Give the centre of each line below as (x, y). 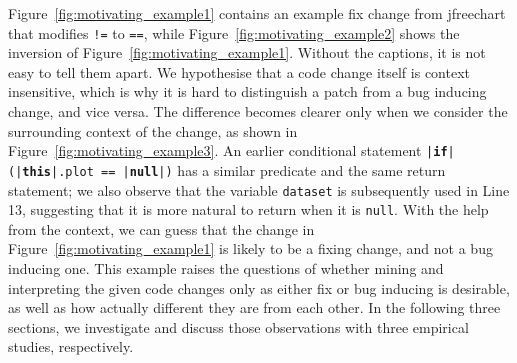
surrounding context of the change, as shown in (153, 130)
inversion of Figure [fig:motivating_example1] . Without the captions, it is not (247, 52)
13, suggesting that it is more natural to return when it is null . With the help (248, 209)
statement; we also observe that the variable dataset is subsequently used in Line (259, 189)
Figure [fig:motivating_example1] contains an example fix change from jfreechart (257, 13)
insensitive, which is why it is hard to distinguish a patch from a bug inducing (247, 91)
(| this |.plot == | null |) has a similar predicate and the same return (227, 169)
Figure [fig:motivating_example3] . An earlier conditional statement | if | (231, 150)
